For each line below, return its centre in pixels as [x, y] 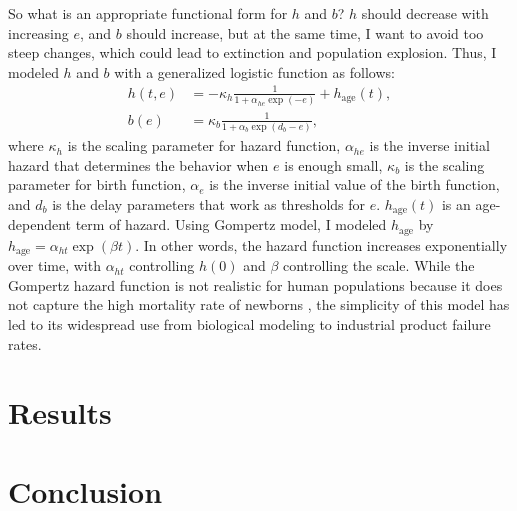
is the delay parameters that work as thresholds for [209, 203]
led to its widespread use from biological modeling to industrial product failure [249, 324]
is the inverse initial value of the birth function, [354, 184]
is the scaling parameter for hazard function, [204, 145]
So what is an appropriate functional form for [148, 13]
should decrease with [425, 13]
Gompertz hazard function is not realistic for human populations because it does [255, 284]
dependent [40, 224]
